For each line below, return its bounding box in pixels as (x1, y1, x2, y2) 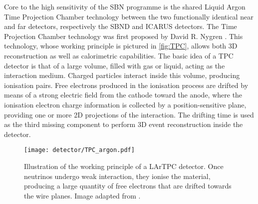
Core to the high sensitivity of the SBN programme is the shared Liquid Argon (4, 1, 246, 11)
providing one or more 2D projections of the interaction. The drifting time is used (4, 109, 254, 119)
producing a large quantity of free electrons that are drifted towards (24, 180, 232, 191)
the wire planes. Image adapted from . (24, 190, 141, 200)
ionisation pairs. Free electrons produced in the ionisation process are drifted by (4, 79, 249, 90)
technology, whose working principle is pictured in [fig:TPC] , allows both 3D (4, 40, 238, 51)
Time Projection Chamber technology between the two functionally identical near (4, 11, 254, 21)
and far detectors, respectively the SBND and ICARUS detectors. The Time (4, 21, 237, 31)
